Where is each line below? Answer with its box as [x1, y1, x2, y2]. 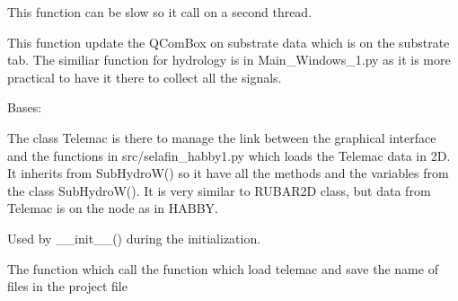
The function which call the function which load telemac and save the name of [7, 259, 438, 278]
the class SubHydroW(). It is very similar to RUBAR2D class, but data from [7, 181, 431, 199]
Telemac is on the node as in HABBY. [7, 199, 219, 217]
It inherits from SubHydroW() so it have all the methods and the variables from [7, 164, 449, 182]
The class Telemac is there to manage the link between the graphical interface [7, 128, 436, 146]
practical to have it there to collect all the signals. [7, 67, 282, 86]
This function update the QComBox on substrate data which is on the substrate [7, 32, 450, 51]
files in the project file [7, 277, 128, 296]
